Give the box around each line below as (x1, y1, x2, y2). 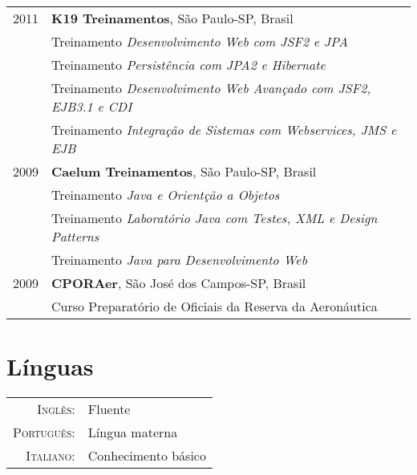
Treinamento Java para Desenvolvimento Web (51, 250, 307, 269)
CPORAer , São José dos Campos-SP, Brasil (51, 274, 306, 292)
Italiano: (26, 446, 75, 465)
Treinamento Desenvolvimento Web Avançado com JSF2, (51, 79, 371, 97)
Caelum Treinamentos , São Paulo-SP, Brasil (51, 162, 317, 181)
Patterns (51, 227, 99, 246)
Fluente (87, 400, 131, 419)
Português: (13, 423, 75, 442)
